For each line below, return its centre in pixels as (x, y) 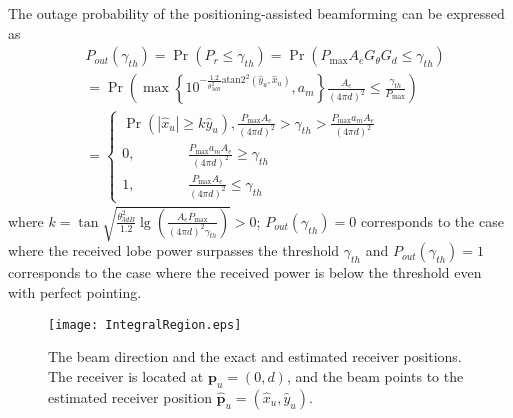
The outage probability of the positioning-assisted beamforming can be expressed (256, 13)
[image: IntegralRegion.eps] (145, 324)
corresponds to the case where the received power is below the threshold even (245, 272)
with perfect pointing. (75, 292)
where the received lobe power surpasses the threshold (174, 250)
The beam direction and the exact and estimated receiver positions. (255, 356)
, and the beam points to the (375, 375)
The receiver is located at (126, 375)
